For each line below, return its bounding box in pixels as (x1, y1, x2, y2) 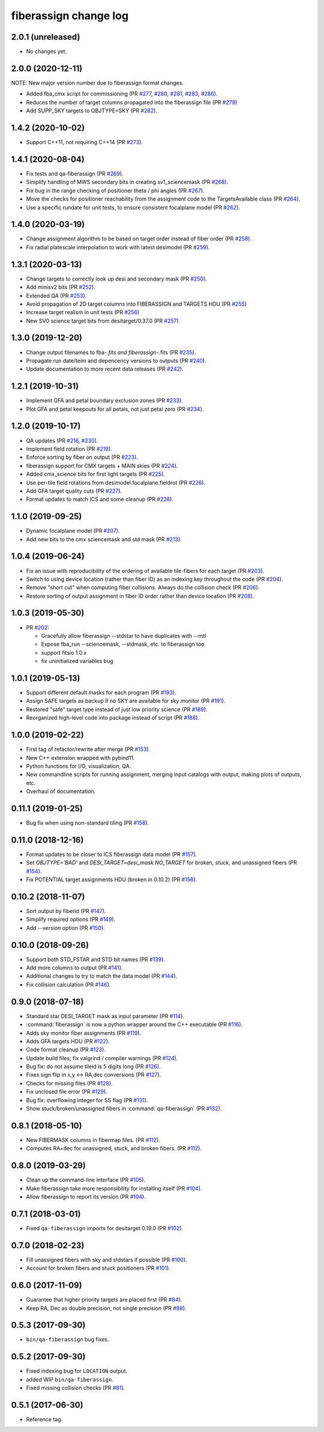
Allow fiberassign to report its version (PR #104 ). (26, 1193, 146, 1201)
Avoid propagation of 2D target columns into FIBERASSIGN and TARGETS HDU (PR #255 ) (26, 300, 247, 308)
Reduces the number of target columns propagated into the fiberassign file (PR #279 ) (26, 99, 238, 106)
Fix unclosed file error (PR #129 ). (26, 1088, 107, 1096)
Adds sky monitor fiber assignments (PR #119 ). (26, 1029, 142, 1036)
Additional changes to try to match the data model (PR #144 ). (26, 972, 178, 980)
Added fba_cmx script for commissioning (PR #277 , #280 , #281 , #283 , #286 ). (26, 90, 218, 97)
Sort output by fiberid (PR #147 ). (26, 907, 106, 914)
